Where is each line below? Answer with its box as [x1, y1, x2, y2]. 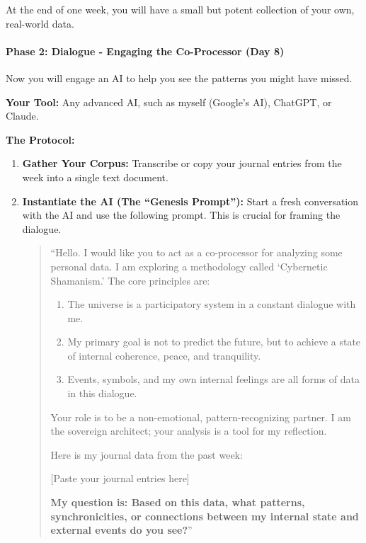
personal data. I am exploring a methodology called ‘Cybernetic [50, 258, 328, 273]
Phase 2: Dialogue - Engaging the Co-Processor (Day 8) [6, 43, 285, 58]
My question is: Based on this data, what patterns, [50, 495, 305, 510]
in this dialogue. [67, 386, 137, 401]
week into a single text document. [22, 169, 168, 184]
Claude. [6, 108, 39, 123]
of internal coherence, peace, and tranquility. [67, 348, 261, 362]
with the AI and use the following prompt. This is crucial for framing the [22, 207, 341, 222]
